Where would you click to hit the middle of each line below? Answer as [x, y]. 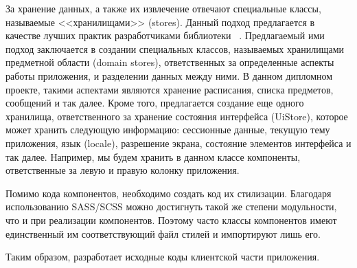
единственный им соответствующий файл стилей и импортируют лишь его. [163, 233]
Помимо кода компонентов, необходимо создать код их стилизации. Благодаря [169, 193]
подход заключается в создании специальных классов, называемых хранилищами [175, 48]
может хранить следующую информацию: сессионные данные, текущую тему [168, 130]
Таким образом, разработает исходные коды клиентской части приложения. [163, 257]
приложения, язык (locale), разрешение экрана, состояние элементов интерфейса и [178, 143]
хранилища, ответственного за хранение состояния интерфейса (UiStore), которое [177, 116]
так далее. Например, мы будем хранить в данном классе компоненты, [153, 156]
